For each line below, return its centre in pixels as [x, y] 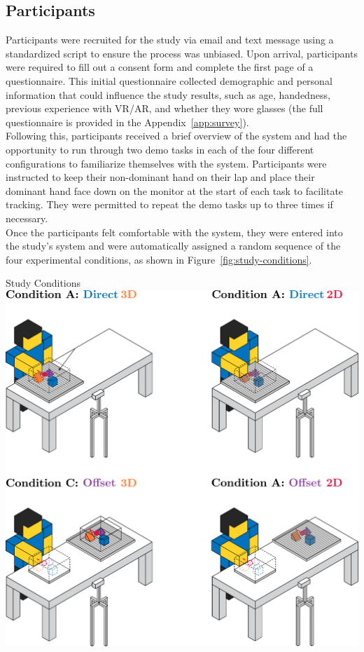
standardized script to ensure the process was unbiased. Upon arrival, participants [182, 53]
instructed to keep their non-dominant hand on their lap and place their [160, 177]
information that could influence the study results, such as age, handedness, [168, 94]
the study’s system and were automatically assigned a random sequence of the [173, 246]
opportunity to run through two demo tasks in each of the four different [160, 149]
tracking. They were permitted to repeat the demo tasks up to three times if [169, 204]
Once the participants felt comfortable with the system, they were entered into [174, 232]
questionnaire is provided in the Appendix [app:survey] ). [127, 122]
